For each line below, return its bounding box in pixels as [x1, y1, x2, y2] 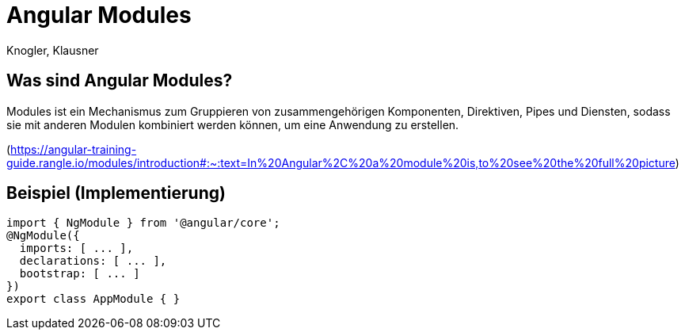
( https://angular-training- [6, 142, 137, 156]
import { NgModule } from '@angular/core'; [6, 216, 280, 230]
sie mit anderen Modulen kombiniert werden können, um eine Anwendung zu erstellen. [6, 117, 459, 132]
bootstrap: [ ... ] [19, 267, 140, 281]
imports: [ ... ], [19, 242, 134, 255]
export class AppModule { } [6, 292, 181, 306]
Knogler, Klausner [6, 43, 99, 57]
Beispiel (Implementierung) [6, 183, 226, 204]
